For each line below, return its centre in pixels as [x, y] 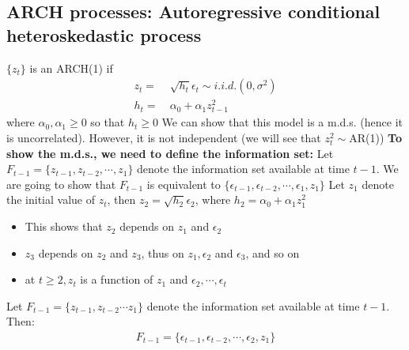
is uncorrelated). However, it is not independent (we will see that [164, 138]
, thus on [163, 252]
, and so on [273, 252]
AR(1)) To [375, 138]
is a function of [117, 279]
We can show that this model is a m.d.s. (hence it [282, 122]
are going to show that [61, 184]
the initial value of [51, 199]
